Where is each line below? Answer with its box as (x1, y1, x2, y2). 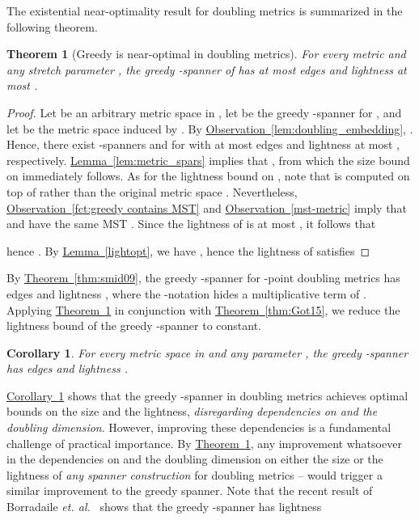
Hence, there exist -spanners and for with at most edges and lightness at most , (6, 136, 400, 153)
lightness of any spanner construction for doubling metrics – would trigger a (6, 466, 383, 483)
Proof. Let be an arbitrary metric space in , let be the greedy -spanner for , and (6, 104, 402, 120)
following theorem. (6, 18, 98, 35)
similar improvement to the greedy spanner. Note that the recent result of (6, 482, 373, 499)
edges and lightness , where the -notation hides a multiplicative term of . (6, 285, 366, 302)
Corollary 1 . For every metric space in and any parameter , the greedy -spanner (6, 344, 408, 361)
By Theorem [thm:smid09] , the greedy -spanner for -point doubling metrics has (6, 269, 400, 286)
